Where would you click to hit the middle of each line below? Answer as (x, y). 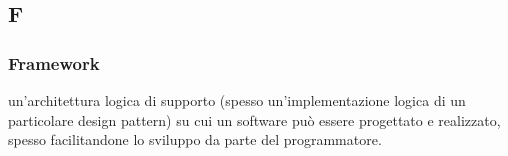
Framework (54, 62)
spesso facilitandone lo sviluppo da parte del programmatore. (195, 139)
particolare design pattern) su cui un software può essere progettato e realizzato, (254, 119)
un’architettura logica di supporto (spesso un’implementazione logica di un (237, 100)
